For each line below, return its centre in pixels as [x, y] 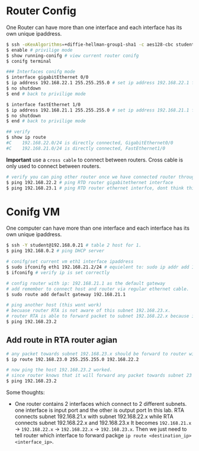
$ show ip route [26, 138]
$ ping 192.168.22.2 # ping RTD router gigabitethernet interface [90, 182]
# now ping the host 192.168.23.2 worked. [59, 370]
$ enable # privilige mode [39, 50]
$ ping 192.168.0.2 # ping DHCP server [55, 251]
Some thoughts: [26, 392]
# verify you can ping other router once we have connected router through [102, 177]
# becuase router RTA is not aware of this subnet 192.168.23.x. [88, 311]
